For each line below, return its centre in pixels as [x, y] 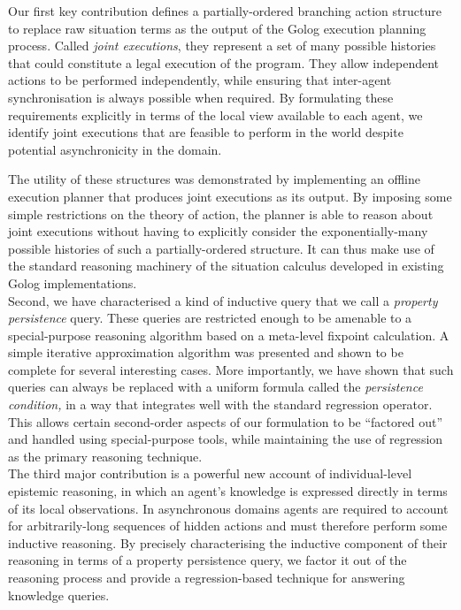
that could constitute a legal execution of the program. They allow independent [224, 62]
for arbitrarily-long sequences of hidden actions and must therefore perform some [228, 526]
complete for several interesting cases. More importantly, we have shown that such [231, 369]
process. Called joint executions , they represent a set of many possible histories [222, 46]
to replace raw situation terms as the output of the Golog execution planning [217, 28]
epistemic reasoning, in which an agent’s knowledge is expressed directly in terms [228, 491]
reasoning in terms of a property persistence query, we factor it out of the [207, 560]
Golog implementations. [73, 282]
